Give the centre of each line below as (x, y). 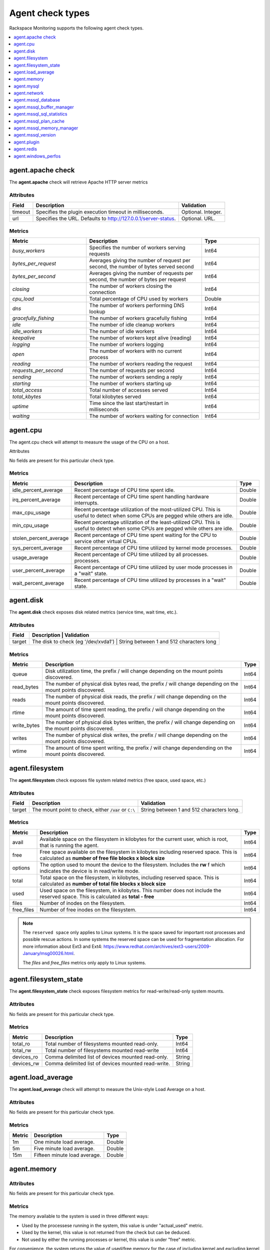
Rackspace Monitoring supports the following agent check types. (76, 28)
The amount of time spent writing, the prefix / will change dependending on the (139, 748)
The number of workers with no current (135, 351)
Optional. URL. (198, 218)
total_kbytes (27, 396)
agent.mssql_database (37, 100)
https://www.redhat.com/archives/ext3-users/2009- (157, 946)
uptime (20, 406)
